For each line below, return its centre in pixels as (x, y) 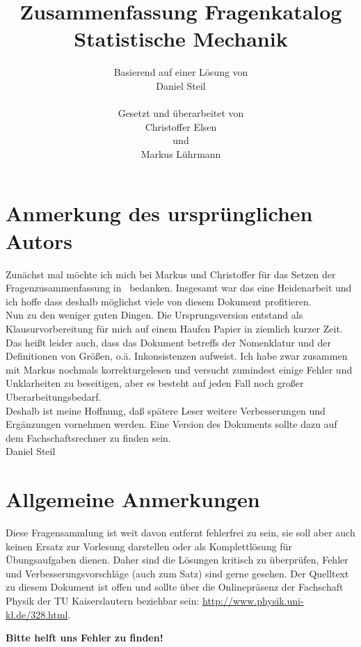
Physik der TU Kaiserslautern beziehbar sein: (103, 600)
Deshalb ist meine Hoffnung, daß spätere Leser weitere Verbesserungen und (166, 410)
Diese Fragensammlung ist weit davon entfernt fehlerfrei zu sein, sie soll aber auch (180, 533)
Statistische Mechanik (181, 39)
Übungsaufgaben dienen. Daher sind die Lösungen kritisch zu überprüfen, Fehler (177, 560)
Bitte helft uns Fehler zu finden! (85, 638)
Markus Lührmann (181, 153)
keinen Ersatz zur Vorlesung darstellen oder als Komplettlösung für (149, 546)
